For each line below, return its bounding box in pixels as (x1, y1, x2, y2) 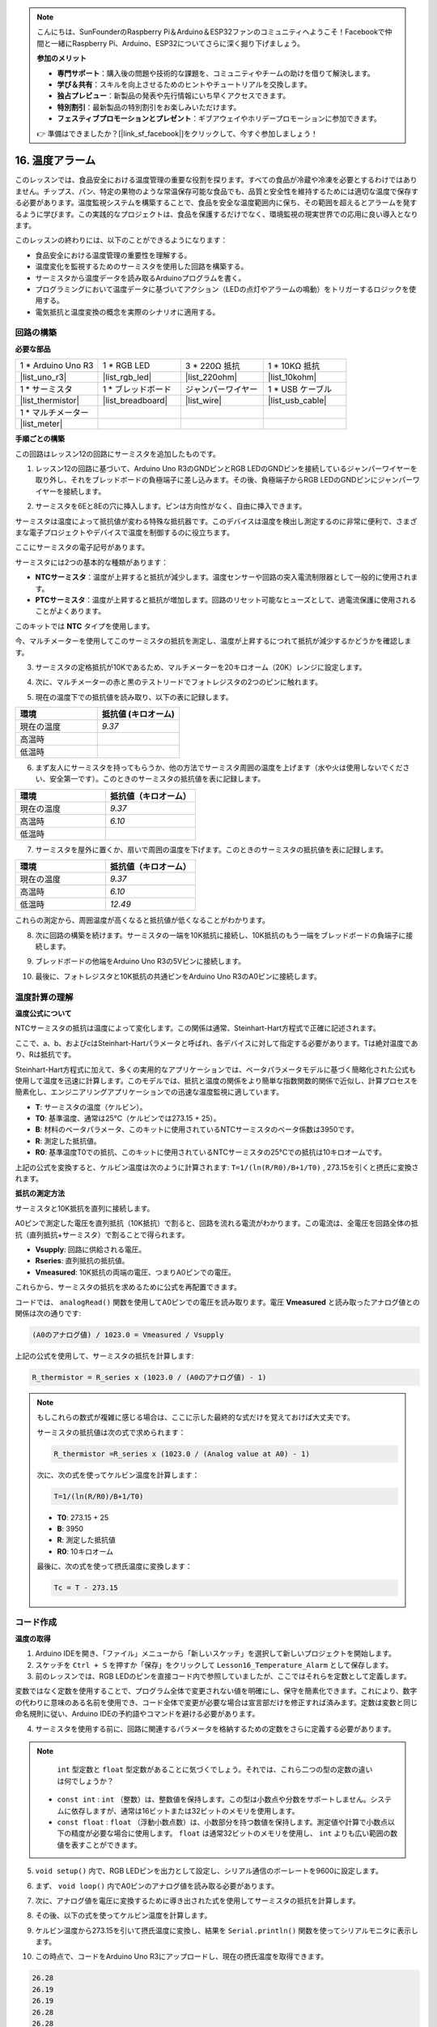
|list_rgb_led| (102, 371, 152, 383)
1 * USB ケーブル (267, 384, 332, 395)
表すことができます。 (70, 1840, 142, 1849)
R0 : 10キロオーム (57, 1546, 113, 1556)
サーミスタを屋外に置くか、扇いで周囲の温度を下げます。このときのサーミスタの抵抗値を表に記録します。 (35, 844, 388, 855)
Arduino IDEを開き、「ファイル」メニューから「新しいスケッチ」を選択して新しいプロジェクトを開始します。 (35, 1648, 397, 1658)
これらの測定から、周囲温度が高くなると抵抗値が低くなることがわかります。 (15, 915, 270, 925)
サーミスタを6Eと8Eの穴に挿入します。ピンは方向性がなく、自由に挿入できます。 (35, 501, 307, 511)
